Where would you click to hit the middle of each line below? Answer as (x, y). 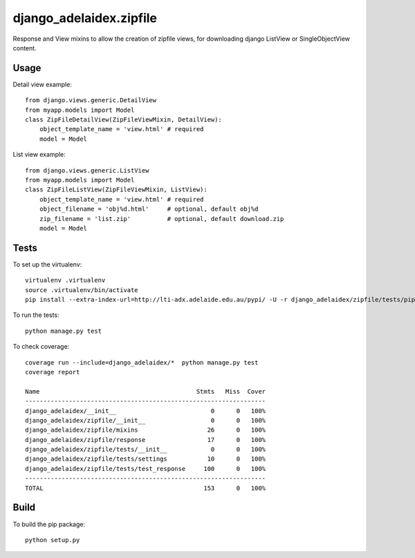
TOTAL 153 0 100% (146, 488)
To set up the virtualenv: (47, 264)
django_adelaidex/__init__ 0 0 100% (146, 411)
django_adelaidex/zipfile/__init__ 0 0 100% (146, 420)
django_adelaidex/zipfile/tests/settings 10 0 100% (146, 459)
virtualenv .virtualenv (65, 280)
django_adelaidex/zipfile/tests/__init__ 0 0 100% (146, 450)
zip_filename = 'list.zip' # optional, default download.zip (162, 219)
